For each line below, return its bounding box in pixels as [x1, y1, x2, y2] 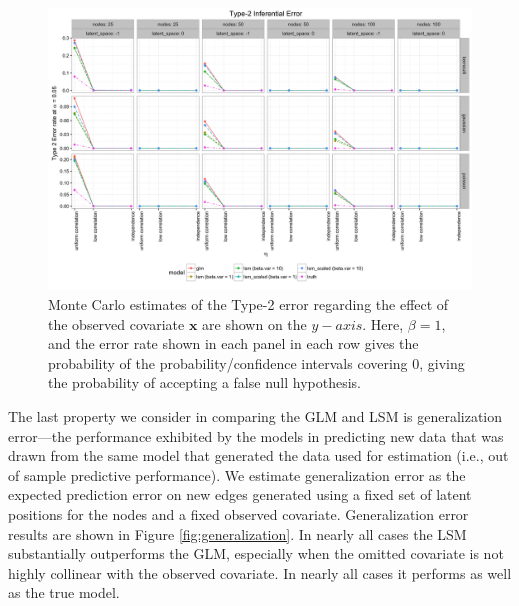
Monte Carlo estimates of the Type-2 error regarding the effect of [48, 293, 449, 314]
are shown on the [202, 313, 307, 334]
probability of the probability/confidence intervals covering [48, 352, 408, 373]
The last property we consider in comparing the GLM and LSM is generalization [8, 405, 503, 426]
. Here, [362, 313, 404, 334]
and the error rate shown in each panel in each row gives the [48, 333, 419, 354]
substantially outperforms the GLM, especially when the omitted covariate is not [8, 543, 504, 564]
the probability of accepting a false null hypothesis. [48, 372, 361, 393]
